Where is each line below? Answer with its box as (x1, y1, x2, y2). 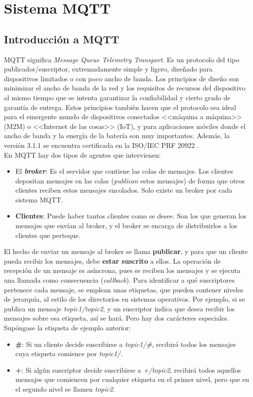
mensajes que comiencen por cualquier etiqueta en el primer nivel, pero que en (15, 374, 250, 384)
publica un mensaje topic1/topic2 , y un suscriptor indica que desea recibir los (4, 303, 235, 313)
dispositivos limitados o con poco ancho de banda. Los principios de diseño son (4, 73, 239, 83)
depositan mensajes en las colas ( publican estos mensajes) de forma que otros (15, 175, 245, 185)
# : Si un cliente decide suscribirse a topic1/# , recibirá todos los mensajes (15, 339, 236, 349)
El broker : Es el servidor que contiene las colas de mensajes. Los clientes (15, 166, 233, 176)
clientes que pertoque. (15, 230, 81, 240)
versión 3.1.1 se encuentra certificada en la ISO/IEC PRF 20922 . (4, 140, 199, 150)
